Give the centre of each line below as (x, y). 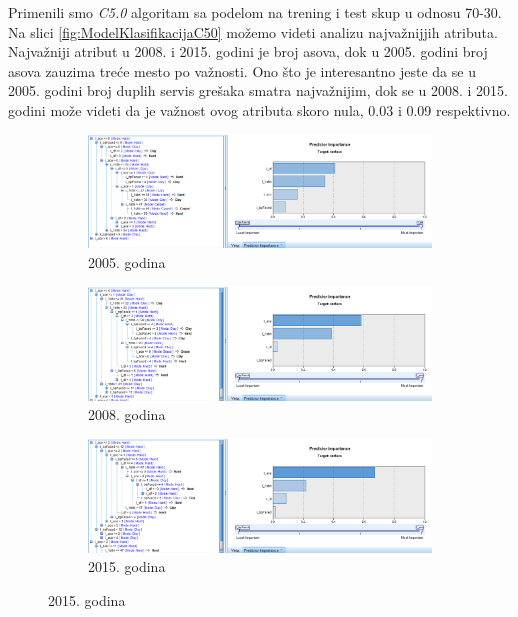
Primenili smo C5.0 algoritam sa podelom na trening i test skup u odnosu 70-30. (255, 12)
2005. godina (127, 262)
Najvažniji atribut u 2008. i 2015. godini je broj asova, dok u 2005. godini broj (248, 51)
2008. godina (127, 414)
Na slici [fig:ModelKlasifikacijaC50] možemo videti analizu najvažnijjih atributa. (253, 31)
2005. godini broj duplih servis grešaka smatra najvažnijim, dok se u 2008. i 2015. (258, 90)
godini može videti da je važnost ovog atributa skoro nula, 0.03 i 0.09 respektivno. (259, 109)
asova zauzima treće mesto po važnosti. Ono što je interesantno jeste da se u (242, 70)
